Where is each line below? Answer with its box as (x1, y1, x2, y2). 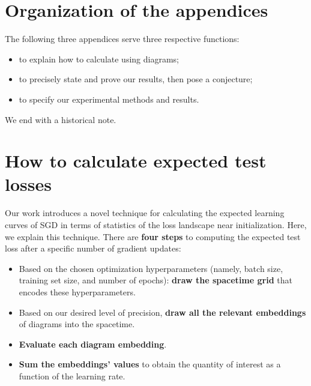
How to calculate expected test (5, 148, 267, 173)
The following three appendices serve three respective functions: (5, 32, 240, 45)
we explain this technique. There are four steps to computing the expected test (5, 230, 301, 243)
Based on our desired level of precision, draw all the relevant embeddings (19, 306, 306, 318)
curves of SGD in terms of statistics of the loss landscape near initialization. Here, (5, 219, 307, 231)
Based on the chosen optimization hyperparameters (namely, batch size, (19, 262, 283, 274)
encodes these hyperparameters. (19, 285, 136, 298)
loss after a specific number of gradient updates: (5, 242, 181, 255)
